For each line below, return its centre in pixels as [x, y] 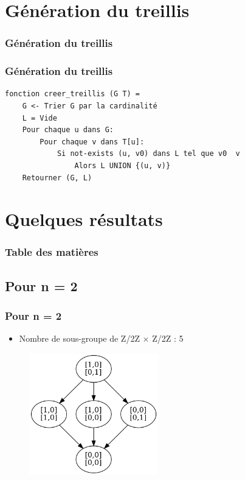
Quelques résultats [84, 219]
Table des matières [52, 252]
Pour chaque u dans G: [68, 130]
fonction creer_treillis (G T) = [72, 94]
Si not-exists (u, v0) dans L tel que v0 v [148, 154]
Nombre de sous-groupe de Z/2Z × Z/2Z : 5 [101, 338]
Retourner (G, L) [57, 178]
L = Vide [40, 118]
